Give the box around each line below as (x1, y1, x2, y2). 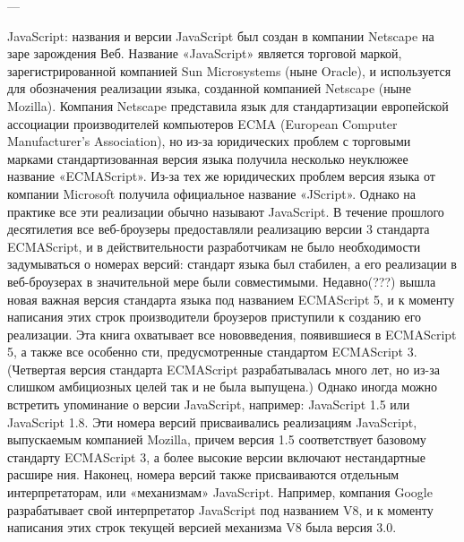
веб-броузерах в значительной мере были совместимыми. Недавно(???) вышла (7, 271, 436, 290)
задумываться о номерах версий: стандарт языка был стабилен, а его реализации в (7, 254, 457, 273)
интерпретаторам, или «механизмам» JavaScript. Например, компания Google (7, 483, 433, 502)
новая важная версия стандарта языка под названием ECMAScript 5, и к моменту (7, 289, 455, 308)
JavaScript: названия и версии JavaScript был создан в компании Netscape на (7, 26, 434, 45)
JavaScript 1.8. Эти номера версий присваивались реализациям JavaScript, (7, 412, 417, 431)
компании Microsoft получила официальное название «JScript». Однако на (7, 184, 417, 202)
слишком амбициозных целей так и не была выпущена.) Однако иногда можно (7, 377, 437, 396)
